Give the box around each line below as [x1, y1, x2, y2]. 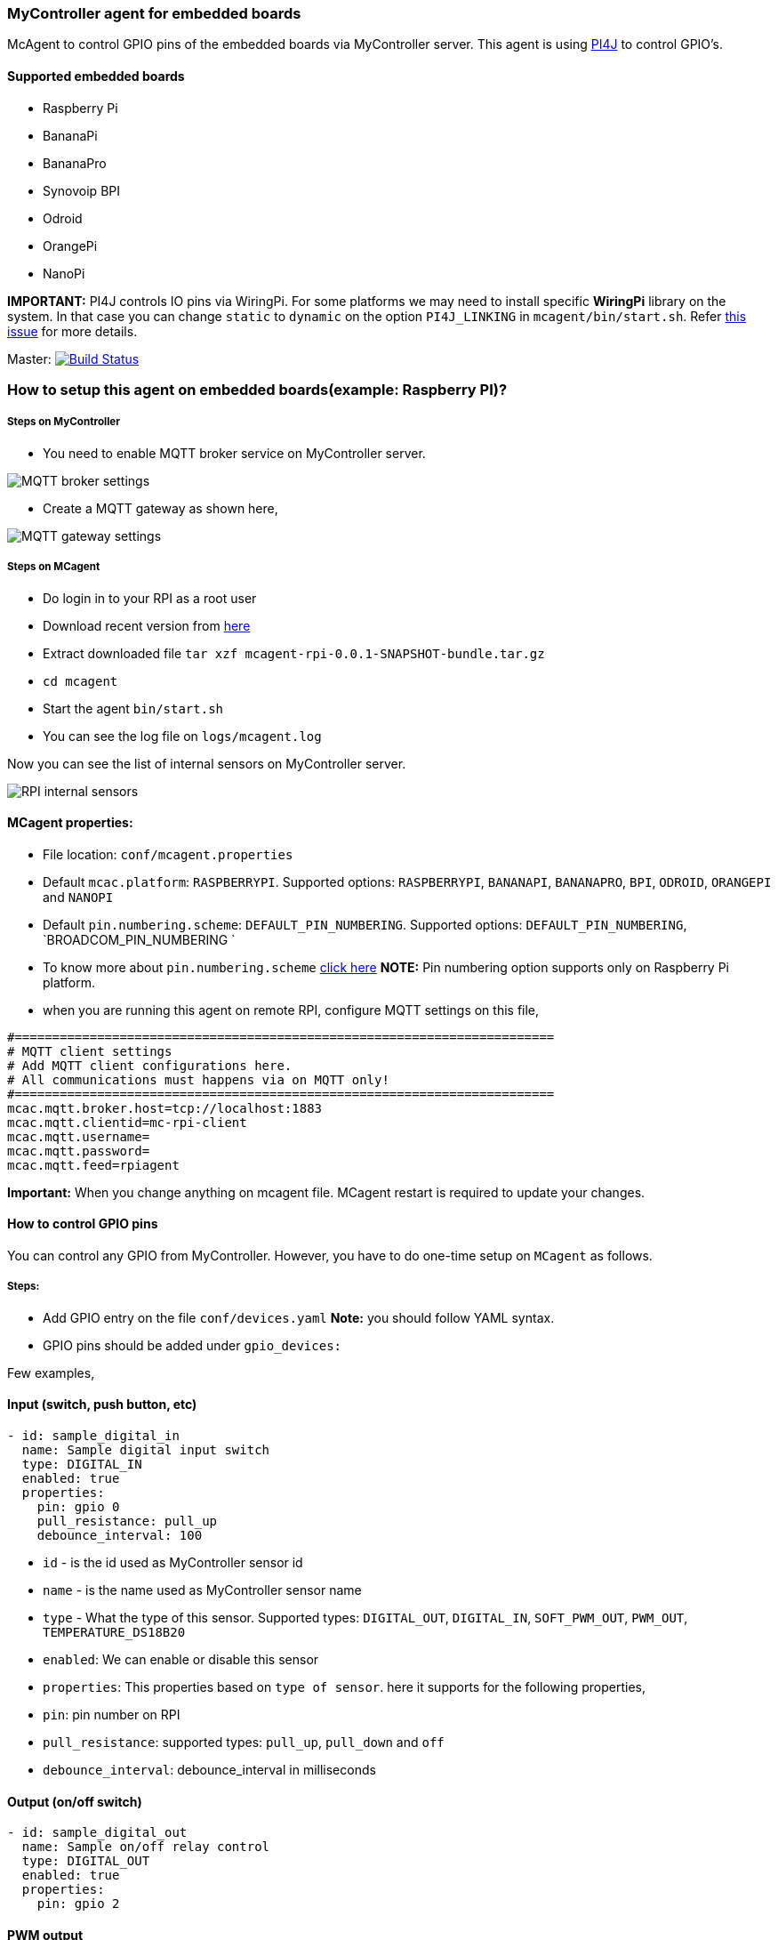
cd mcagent [43, 673, 118, 688]
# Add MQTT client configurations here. [7, 1058, 293, 1073]
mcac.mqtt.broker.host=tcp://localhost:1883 [7, 1100, 323, 1115]
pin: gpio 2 [36, 1896, 120, 1912]
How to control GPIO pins [7, 1216, 158, 1232]
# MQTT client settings [7, 1043, 172, 1059]
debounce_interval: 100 [36, 1527, 203, 1542]
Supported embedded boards [7, 68, 185, 84]
